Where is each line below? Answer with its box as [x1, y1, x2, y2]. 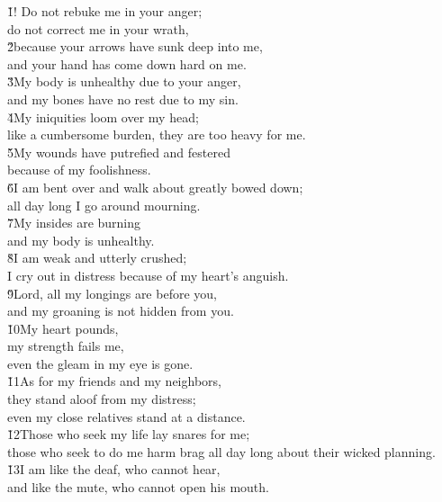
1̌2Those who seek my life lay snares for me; [7, 425, 250, 444]
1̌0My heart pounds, [7, 318, 119, 337]
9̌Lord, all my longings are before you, [7, 283, 217, 302]
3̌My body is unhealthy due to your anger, [7, 72, 241, 91]
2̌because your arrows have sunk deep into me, [7, 37, 263, 56]
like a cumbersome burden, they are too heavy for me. [7, 125, 306, 144]
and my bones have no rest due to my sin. [7, 89, 239, 108]
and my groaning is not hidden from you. [7, 301, 234, 320]
